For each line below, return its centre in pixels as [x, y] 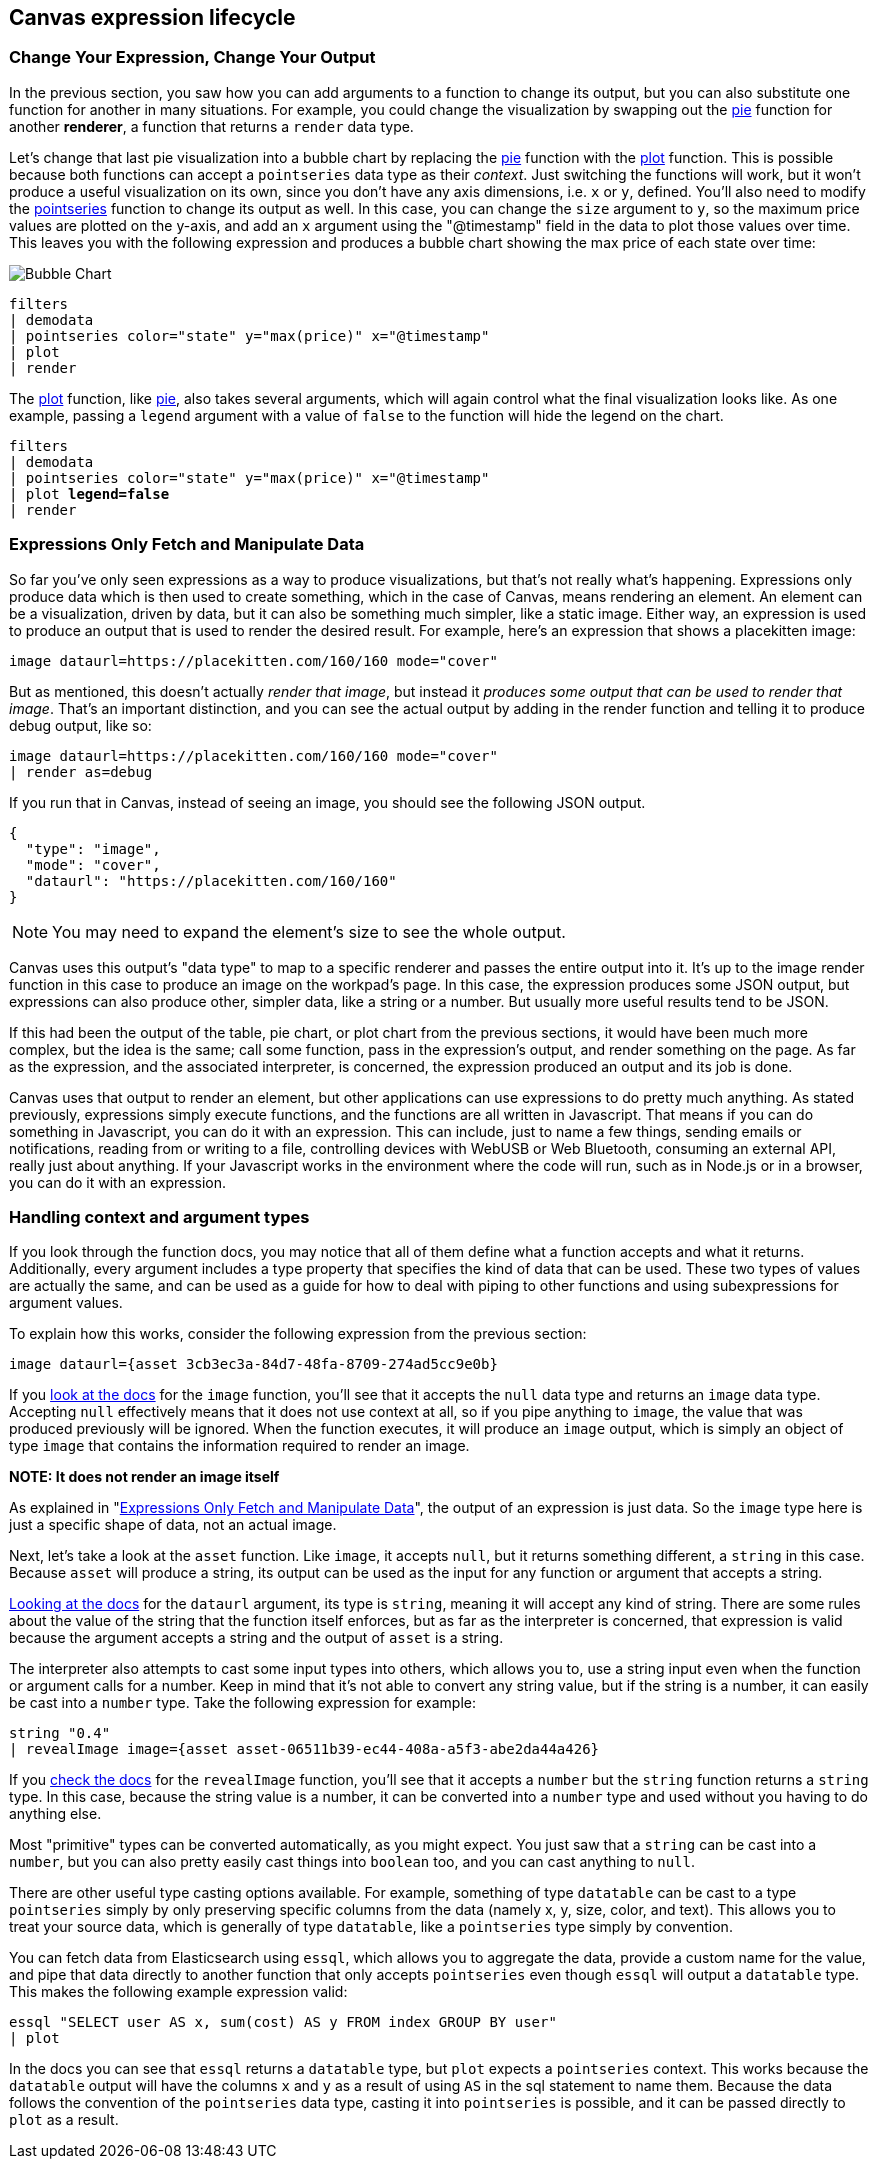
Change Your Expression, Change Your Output [192, 57]
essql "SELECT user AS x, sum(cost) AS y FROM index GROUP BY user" [283, 2022]
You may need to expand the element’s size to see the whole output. [309, 931]
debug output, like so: [80, 725]
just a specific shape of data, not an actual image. [173, 1525]
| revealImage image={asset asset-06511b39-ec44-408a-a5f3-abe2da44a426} [304, 1749]
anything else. [55, 1814]
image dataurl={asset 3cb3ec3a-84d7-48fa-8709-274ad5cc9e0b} [253, 1364]
